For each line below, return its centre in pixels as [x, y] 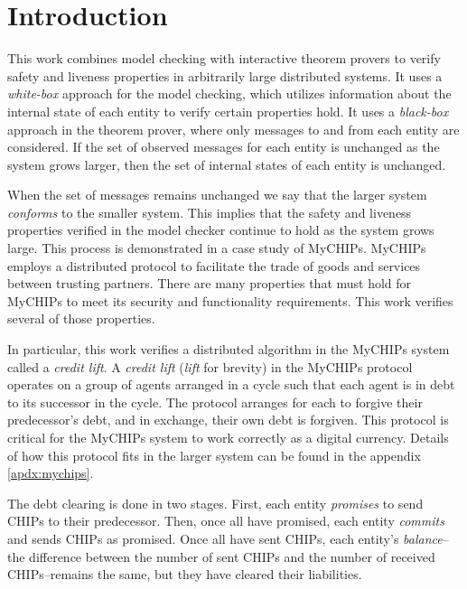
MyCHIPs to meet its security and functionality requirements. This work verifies [230, 300]
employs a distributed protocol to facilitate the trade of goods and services [214, 265]
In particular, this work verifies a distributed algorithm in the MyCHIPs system [229, 349]
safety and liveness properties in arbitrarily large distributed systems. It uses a [225, 75]
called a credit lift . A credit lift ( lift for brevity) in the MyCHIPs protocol [210, 366]
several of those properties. [81, 318]
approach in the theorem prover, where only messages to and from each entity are [233, 129]
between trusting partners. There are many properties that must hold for [210, 283]
